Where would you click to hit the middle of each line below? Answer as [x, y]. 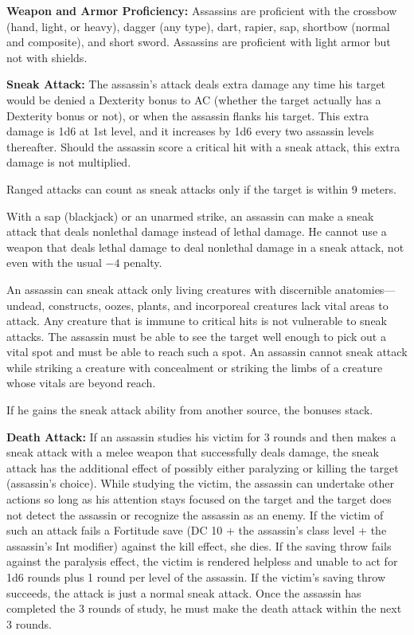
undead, [26, 305]
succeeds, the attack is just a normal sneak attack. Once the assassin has [184, 592]
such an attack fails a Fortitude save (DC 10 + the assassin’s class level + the [197, 530]
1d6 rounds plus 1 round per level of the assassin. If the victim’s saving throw [196, 577]
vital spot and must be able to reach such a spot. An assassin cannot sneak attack [207, 352]
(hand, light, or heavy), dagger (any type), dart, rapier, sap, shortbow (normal [198, 26]
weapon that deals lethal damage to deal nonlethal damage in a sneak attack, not [205, 247]
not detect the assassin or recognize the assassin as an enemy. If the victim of [195, 514]
